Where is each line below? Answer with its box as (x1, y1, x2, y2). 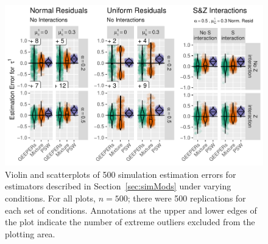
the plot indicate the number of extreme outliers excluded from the (5, 215, 255, 228)
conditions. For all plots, (5, 192, 96, 205)
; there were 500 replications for (127, 192, 246, 205)
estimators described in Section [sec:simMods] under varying (5, 180, 231, 192)
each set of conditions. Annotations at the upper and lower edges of (5, 203, 257, 216)
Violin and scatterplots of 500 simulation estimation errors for (5, 168, 236, 180)
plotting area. (5, 227, 55, 240)
